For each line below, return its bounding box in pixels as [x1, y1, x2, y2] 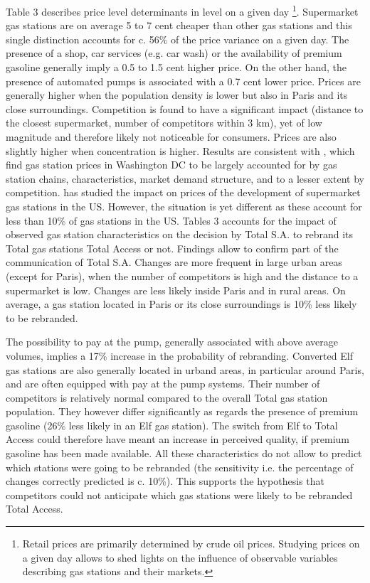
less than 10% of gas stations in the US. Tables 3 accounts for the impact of [6, 213, 337, 228]
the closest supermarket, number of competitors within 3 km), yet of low [6, 115, 322, 130]
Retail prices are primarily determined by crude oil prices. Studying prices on [22, 536, 360, 551]
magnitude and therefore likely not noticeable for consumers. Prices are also [6, 129, 337, 144]
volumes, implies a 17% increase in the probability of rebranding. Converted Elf [6, 348, 353, 363]
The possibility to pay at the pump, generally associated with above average [6, 334, 339, 349]
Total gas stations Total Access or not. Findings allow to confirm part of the [6, 240, 339, 255]
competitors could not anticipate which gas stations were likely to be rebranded [6, 487, 353, 502]
